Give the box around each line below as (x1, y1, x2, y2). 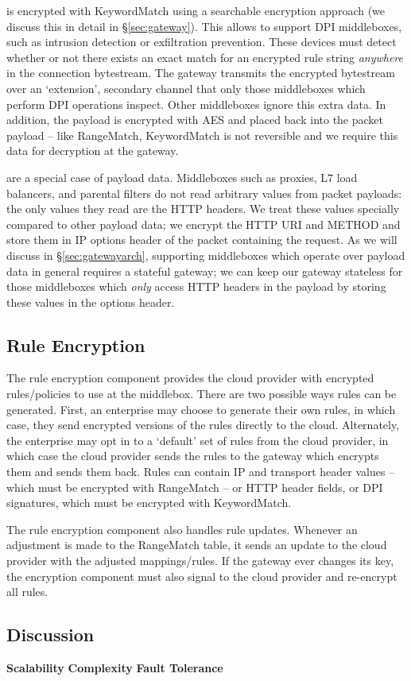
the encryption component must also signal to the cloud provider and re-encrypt (6, 567, 397, 584)
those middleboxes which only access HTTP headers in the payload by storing (6, 278, 386, 295)
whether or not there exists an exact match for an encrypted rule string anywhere (6, 48, 404, 65)
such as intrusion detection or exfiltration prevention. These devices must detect (6, 33, 397, 50)
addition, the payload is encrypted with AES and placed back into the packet (6, 111, 384, 128)
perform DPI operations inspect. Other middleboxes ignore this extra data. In (6, 95, 386, 112)
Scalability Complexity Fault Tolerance (6, 660, 223, 675)
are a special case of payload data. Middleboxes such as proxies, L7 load (6, 168, 358, 185)
